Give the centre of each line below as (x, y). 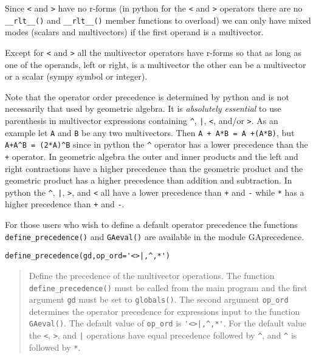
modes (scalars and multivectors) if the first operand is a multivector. (134, 32)
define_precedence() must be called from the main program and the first (168, 287)
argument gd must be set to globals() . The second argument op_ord (159, 299)
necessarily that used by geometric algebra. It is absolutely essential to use (143, 108)
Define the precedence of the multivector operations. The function (152, 275)
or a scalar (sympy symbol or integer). (76, 76)
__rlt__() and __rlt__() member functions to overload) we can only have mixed (158, 20)
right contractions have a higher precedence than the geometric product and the (154, 168)
